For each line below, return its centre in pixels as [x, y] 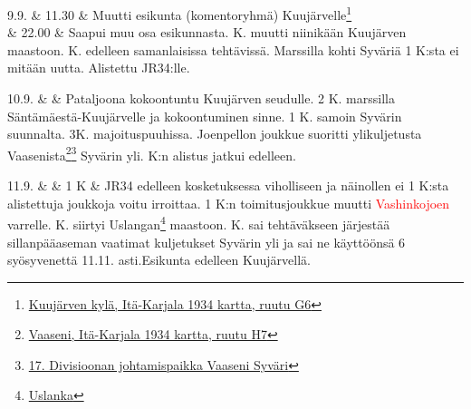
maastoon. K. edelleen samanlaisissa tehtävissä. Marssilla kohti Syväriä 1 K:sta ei [233, 49]
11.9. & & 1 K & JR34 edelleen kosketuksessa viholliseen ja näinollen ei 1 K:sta [228, 185]
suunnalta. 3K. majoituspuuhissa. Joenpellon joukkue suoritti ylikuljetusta [215, 134]
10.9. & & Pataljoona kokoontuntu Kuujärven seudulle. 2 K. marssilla [201, 98]
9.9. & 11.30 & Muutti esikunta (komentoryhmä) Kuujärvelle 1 [180, 13]
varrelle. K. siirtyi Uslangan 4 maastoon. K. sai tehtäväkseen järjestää [199, 223]
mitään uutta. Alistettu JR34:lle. [99, 68]
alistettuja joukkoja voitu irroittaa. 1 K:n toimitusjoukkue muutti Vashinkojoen [229, 203]
